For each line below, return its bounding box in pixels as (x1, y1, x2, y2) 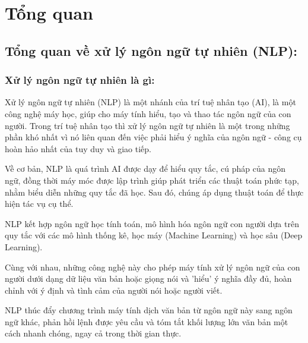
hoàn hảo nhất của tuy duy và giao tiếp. (5, 142, 151, 155)
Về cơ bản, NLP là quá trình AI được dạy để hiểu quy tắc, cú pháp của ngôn (5, 162, 285, 175)
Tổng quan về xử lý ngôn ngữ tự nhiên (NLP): (5, 41, 297, 59)
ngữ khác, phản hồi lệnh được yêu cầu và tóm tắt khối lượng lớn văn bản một (5, 315, 288, 328)
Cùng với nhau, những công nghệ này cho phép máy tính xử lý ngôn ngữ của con (5, 260, 300, 273)
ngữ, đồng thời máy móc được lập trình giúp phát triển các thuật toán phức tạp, (5, 174, 299, 186)
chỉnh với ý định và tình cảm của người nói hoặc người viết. (5, 284, 223, 296)
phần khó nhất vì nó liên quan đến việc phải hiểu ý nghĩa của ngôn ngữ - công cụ (5, 131, 302, 143)
